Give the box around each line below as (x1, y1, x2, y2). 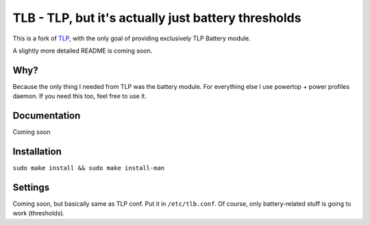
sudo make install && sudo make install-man (12, 164, 165, 172)
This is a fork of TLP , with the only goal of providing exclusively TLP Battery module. (12, 34, 251, 42)
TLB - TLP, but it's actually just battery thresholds (12, 10, 301, 25)
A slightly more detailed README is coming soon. (12, 47, 153, 55)
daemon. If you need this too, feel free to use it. (12, 92, 147, 101)
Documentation (12, 110, 81, 122)
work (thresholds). (12, 209, 65, 217)
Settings (12, 181, 50, 193)
